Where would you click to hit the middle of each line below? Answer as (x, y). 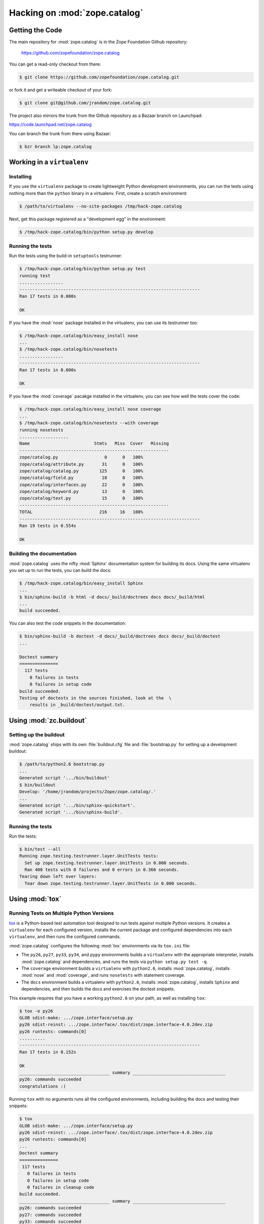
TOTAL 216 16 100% (81, 512)
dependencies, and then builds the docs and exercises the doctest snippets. (98, 989)
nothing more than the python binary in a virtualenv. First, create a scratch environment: (98, 193)
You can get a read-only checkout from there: (55, 64)
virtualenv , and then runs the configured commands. (65, 937)
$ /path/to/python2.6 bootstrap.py (62, 764)
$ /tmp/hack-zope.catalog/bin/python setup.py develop (86, 232)
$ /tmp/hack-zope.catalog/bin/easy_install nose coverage (90, 409)
